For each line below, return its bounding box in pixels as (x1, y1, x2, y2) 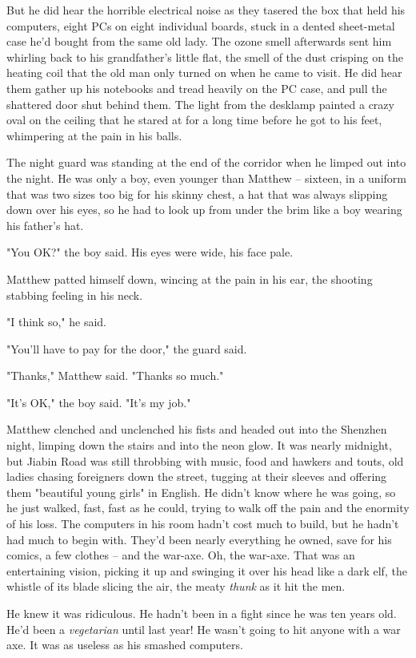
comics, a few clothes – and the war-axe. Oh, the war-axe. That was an (6, 547, 355, 563)
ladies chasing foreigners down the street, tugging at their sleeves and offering (6, 468, 387, 485)
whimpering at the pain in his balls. (6, 127, 182, 143)
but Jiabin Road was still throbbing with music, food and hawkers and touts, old (6, 452, 404, 469)
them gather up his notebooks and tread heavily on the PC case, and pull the (6, 79, 387, 96)
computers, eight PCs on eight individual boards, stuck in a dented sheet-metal (6, 17, 395, 34)
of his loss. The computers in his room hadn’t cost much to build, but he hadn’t (6, 515, 399, 532)
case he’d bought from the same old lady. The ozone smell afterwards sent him (6, 33, 392, 50)
